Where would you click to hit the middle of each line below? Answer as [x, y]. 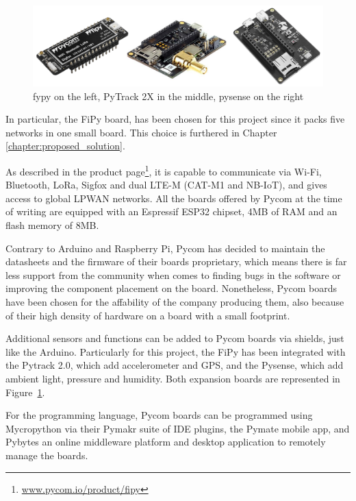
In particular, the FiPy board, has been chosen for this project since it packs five [175, 119]
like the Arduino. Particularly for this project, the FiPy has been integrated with [176, 351]
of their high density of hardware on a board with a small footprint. [148, 315]
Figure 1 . [25, 392]
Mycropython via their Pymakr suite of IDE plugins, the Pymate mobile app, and [178, 428]
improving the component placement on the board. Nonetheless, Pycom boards [171, 288]
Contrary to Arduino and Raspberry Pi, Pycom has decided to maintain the [165, 248]
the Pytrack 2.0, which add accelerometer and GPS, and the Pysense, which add [175, 365]
